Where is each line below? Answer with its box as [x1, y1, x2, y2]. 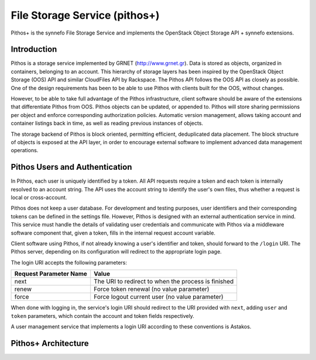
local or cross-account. [11, 194, 67, 201]
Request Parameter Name [14, 270, 88, 278]
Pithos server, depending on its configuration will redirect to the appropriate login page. [11, 248, 222, 255]
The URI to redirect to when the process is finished [94, 277, 234, 286]
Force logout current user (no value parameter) [94, 293, 224, 301]
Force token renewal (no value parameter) [94, 285, 210, 293]
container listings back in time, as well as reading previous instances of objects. [11, 120, 204, 127]
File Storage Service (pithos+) [11, 9, 160, 22]
